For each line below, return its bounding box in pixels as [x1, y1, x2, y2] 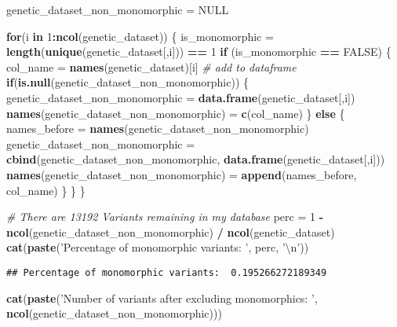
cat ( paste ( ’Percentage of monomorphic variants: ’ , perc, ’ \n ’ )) [6, 239, 309, 255]
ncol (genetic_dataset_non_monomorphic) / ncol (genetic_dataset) [6, 223, 335, 240]
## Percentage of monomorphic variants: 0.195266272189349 [6, 266, 327, 278]
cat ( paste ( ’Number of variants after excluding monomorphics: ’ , [6, 289, 318, 306]
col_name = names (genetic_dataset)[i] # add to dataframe [6, 58, 297, 75]
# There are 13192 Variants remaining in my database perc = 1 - [6, 208, 324, 225]
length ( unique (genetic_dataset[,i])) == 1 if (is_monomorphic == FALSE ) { [6, 43, 392, 60]
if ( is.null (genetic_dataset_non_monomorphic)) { [6, 74, 249, 90]
